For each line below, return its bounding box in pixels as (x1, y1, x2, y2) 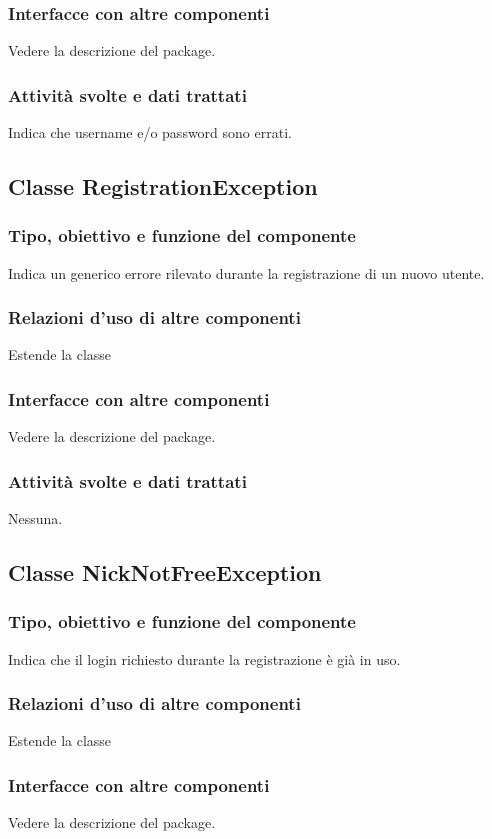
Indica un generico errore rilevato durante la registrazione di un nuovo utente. (8, 262, 485, 283)
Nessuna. (8, 508, 63, 529)
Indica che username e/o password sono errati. (8, 122, 292, 143)
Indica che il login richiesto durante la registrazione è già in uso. (8, 648, 401, 669)
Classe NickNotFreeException (8, 557, 322, 588)
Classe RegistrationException (8, 171, 318, 202)
